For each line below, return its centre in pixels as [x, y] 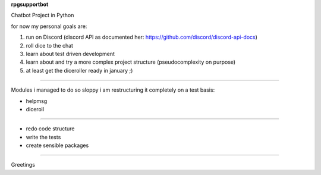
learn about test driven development [70, 54]
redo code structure [50, 129]
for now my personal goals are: [49, 26]
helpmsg [37, 101]
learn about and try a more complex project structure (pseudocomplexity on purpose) [131, 62]
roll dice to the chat [50, 45]
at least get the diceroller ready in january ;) [79, 70]
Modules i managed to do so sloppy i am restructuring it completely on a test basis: [113, 90]
